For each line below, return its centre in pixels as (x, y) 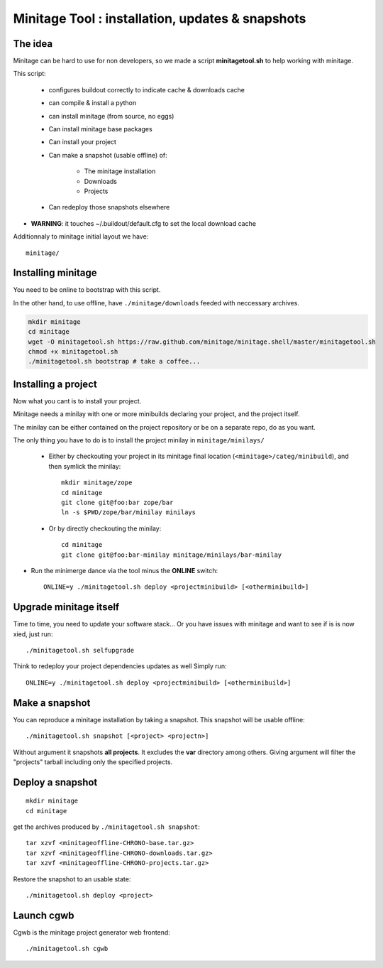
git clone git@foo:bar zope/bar (117, 502)
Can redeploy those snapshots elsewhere (109, 207)
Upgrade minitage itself (66, 607)
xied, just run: (33, 634)
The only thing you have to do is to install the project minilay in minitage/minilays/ (139, 440)
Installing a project (55, 384)
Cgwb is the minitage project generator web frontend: (91, 932)
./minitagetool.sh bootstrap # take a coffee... (114, 361)
